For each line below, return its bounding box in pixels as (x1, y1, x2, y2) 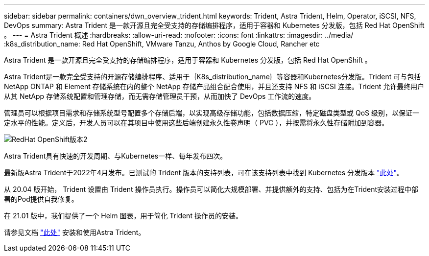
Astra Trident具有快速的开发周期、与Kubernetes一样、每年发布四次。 (4, 152, 227, 160)
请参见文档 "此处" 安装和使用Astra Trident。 (4, 228, 145, 236)
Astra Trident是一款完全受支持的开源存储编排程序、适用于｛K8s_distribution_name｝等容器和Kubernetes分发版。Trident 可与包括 (4, 72, 421, 81)
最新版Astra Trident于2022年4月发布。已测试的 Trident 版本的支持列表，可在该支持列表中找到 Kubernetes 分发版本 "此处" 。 (4, 168, 404, 177)
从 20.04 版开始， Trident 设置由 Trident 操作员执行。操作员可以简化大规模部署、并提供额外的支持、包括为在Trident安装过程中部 (4, 185, 419, 193)
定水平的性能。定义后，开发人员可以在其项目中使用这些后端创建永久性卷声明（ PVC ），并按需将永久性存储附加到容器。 (4, 118, 389, 127)
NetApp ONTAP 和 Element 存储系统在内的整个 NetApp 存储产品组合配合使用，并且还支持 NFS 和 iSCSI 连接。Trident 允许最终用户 (4, 82, 425, 91)
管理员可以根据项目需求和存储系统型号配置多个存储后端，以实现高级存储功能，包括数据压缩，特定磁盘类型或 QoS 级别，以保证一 (4, 109, 419, 117)
